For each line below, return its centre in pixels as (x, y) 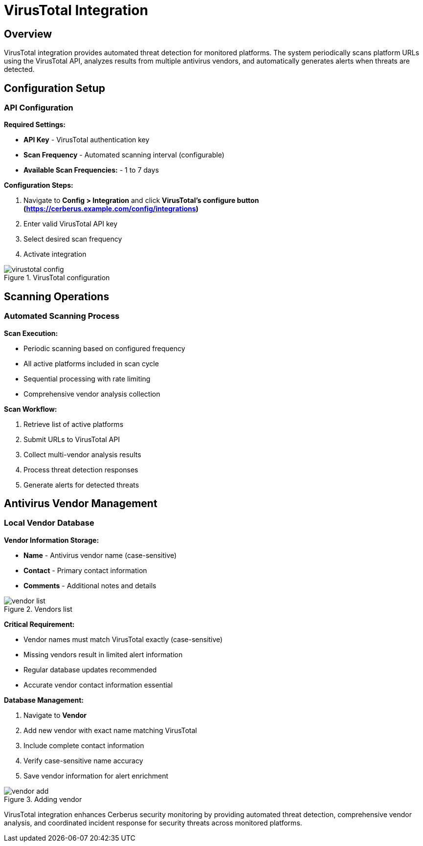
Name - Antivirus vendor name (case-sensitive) (100, 555)
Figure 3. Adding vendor (43, 799)
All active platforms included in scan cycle (91, 363)
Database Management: (44, 700)
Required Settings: (35, 125)
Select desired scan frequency (73, 239)
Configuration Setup (55, 88)
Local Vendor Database (49, 523)
